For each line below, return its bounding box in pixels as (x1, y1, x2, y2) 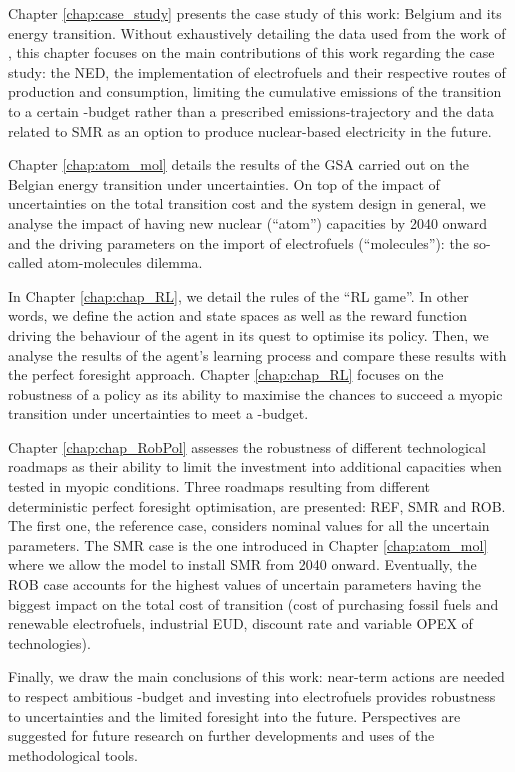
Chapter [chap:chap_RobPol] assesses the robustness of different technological (8, 436, 486, 457)
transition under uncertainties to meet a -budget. (8, 403, 309, 424)
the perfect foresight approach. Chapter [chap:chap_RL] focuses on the (8, 364, 444, 385)
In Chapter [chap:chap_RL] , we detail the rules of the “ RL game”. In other (8, 285, 469, 306)
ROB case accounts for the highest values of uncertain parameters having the (8, 574, 482, 595)
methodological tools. (8, 744, 138, 765)
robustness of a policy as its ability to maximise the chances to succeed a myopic (8, 383, 503, 404)
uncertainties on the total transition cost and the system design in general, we (8, 193, 486, 214)
